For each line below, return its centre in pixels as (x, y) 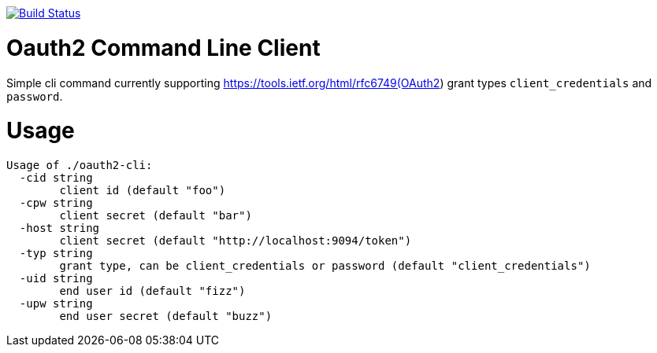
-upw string (56, 303)
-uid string (56, 278)
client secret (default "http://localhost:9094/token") (236, 241)
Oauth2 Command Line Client (163, 48)
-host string (59, 228)
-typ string (56, 253)
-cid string (56, 178)
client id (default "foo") (143, 190)
